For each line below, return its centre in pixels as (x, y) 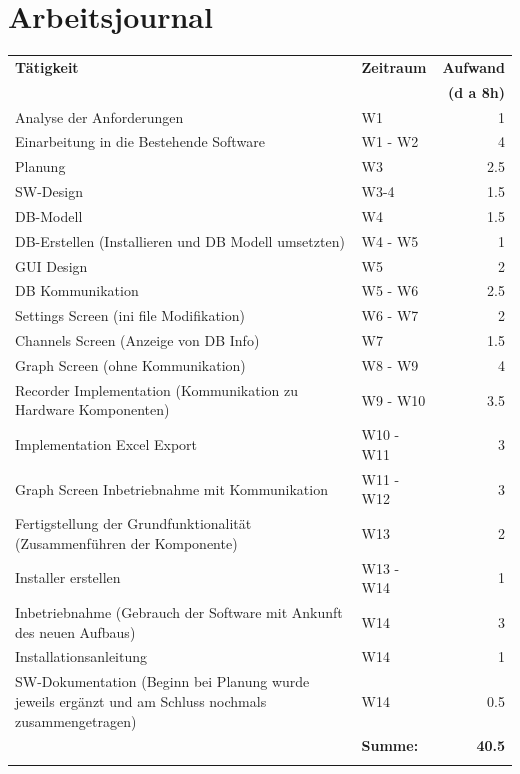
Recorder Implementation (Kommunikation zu (156, 389)
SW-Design (49, 191)
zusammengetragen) (76, 720)
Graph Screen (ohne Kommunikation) (130, 365)
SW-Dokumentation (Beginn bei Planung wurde (162, 681)
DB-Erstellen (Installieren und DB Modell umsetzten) (180, 240)
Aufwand (473, 66)
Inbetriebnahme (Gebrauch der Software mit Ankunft (179, 612)
